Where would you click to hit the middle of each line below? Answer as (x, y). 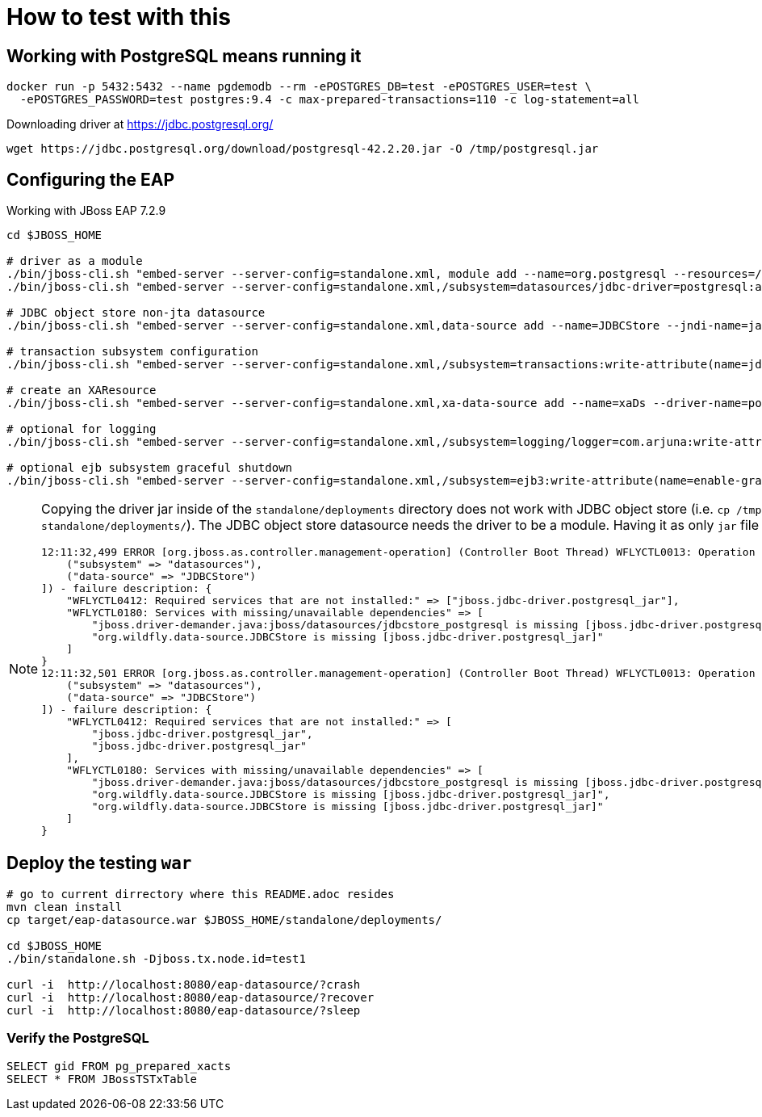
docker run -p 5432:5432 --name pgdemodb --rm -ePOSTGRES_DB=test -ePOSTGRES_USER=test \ (299, 87)
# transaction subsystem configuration (132, 352)
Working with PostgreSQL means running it (184, 56)
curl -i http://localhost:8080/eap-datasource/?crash (184, 984)
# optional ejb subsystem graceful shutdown (150, 468)
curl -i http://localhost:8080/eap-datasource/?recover (190, 997)
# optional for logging (82, 429)
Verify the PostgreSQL (78, 1038)
